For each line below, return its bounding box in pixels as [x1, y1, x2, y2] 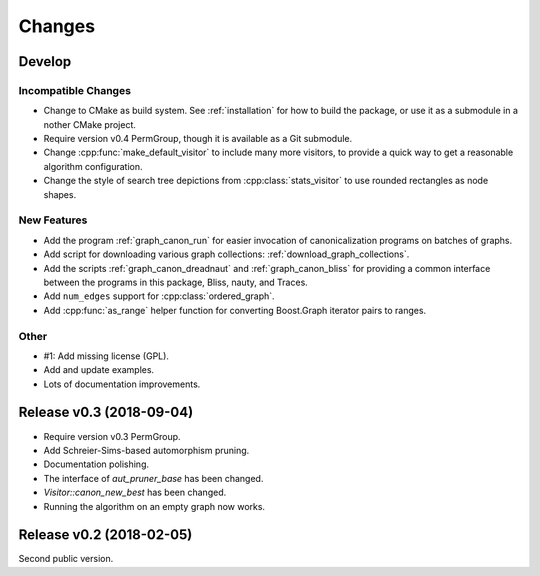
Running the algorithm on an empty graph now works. [43, 500, 265, 512]
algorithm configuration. [43, 160, 143, 172]
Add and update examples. [43, 364, 155, 376]
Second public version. [18, 553, 114, 565]
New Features [18, 213, 88, 227]
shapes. [43, 188, 77, 200]
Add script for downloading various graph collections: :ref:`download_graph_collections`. [43, 248, 410, 260]
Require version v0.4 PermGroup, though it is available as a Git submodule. [43, 133, 353, 145]
